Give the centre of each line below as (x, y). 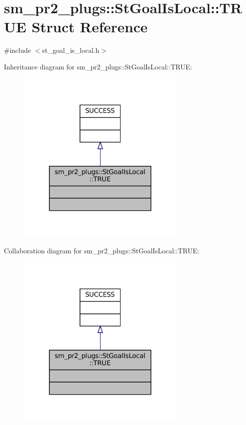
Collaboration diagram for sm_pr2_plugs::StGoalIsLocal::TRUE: (102, 251)
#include (18, 50)
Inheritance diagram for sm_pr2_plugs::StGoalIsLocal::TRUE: (98, 66)
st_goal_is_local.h (71, 50)
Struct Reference (90, 27)
